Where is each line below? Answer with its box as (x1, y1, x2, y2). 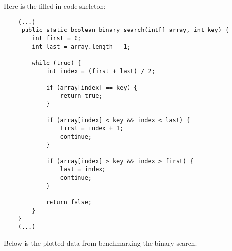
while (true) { (32, 59, 81, 66)
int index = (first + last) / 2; (46, 67, 155, 75)
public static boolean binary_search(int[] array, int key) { (21, 27, 229, 34)
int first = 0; (32, 34, 81, 42)
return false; (46, 199, 92, 206)
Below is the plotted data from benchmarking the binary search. (4, 237, 197, 248)
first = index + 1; (60, 125, 124, 132)
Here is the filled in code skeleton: (4, 1, 106, 11)
